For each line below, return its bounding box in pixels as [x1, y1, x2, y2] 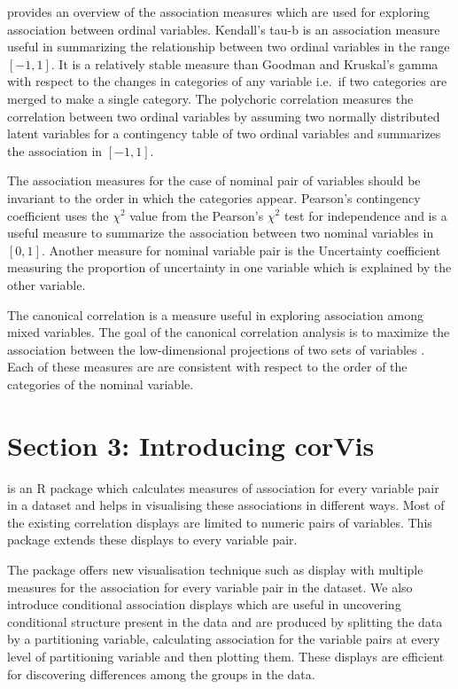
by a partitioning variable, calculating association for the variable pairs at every [7, 630, 440, 648]
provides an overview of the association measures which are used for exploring [7, 3, 431, 20]
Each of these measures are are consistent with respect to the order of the [7, 357, 408, 376]
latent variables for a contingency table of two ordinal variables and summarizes [7, 124, 441, 143]
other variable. [7, 275, 86, 294]
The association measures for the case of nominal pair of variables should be [7, 171, 421, 190]
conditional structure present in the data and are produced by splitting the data [7, 612, 443, 630]
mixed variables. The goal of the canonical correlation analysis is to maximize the [7, 323, 450, 341]
